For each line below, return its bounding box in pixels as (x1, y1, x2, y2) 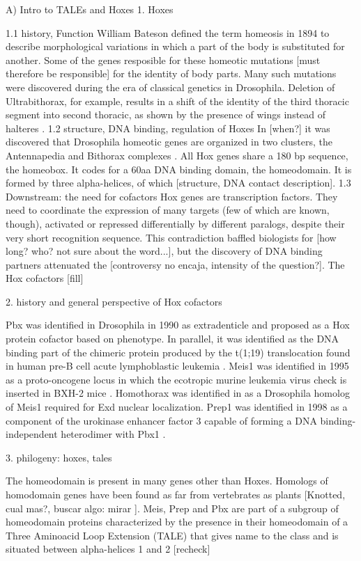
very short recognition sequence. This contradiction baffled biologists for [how (6, 230, 337, 244)
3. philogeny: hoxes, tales (6, 450, 112, 464)
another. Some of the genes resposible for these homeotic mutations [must (6, 52, 321, 67)
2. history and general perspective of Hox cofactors (6, 294, 222, 308)
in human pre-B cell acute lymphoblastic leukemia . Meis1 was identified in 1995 (6, 358, 349, 373)
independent (6, 427, 58, 441)
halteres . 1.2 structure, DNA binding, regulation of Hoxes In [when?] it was (6, 120, 330, 135)
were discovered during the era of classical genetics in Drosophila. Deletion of (6, 79, 335, 94)
